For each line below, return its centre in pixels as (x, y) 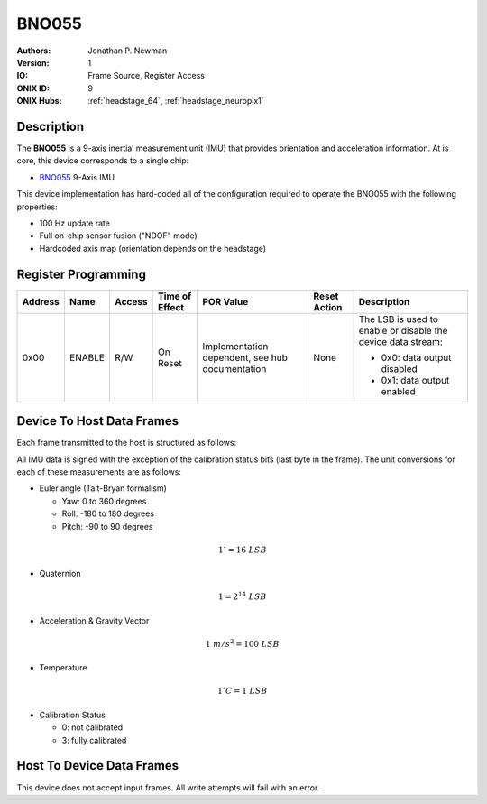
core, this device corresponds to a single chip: (103, 161)
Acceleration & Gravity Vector (94, 620)
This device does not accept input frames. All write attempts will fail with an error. (168, 787)
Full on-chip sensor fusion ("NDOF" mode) (118, 236)
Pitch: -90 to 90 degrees (107, 526)
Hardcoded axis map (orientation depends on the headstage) (152, 248)
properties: (37, 207)
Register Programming (81, 274)
